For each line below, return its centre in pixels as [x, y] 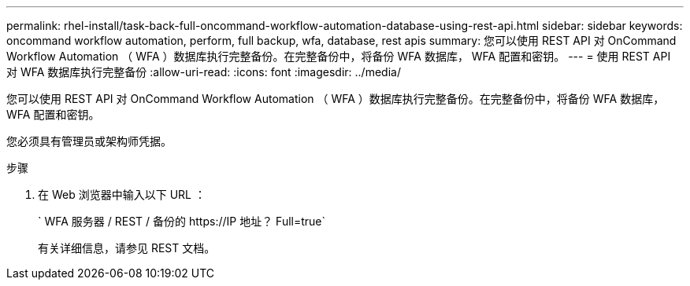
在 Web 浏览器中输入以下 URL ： [122, 194]
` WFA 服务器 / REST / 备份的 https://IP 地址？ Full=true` [182, 221]
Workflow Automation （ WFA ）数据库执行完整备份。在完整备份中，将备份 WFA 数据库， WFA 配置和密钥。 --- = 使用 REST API [339, 56]
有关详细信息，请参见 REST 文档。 [127, 248]
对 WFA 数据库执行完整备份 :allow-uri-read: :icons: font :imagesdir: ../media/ [204, 72]
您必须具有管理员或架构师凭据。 [89, 141]
